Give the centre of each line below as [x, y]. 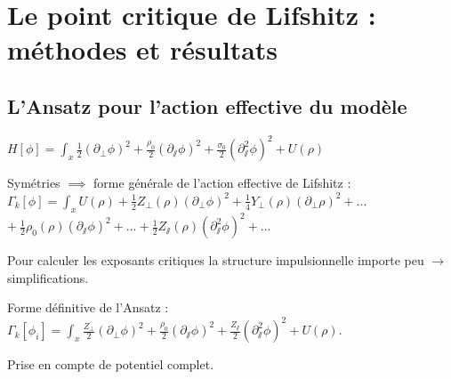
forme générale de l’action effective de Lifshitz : [222, 183]
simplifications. [48, 277]
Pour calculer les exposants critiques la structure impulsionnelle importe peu [216, 260]
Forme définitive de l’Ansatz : [88, 307]
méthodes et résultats [143, 49]
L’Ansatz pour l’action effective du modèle [207, 105]
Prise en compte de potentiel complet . [111, 364]
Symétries [34, 183]
